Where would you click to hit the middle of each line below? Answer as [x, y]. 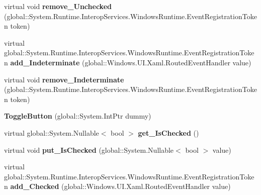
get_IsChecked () [168, 132]
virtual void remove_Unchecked [58, 6]
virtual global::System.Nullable [52, 132]
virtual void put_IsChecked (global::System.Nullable [89, 150]
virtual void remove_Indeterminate [64, 79]
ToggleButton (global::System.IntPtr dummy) [78, 116]
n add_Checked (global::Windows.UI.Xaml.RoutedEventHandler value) [117, 186]
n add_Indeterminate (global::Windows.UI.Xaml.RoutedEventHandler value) [128, 62]
